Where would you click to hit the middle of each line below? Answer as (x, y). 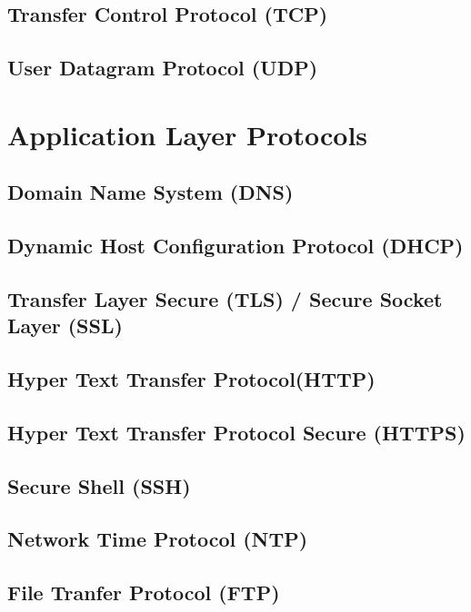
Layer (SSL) (65, 326)
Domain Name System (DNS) (150, 192)
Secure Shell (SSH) (99, 485)
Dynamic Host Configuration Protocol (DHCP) (235, 246)
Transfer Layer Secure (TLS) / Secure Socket (225, 298)
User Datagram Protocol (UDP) (163, 68)
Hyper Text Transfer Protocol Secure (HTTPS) (236, 432)
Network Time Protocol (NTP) (158, 539)
